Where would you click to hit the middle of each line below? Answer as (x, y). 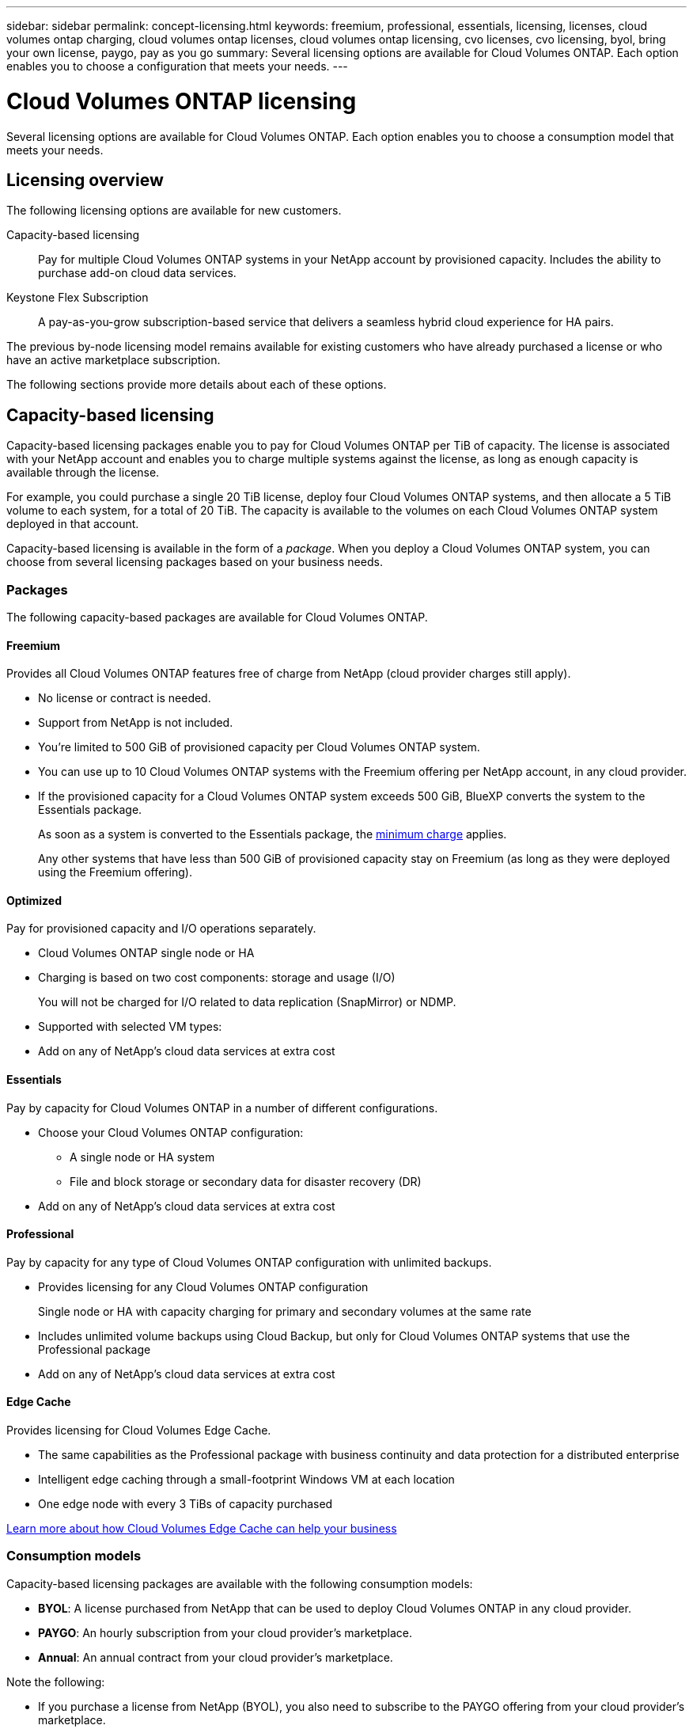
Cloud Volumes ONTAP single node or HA (146, 953)
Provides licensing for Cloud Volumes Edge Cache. (139, 1431)
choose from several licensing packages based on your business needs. (195, 562)
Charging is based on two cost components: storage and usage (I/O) (217, 978)
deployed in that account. (73, 524)
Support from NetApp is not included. (136, 723)
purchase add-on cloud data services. (137, 273)
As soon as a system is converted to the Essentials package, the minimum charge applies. (273, 834)
